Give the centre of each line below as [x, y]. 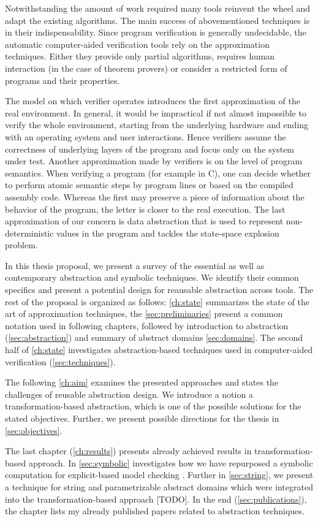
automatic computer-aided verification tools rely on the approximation [137, 44]
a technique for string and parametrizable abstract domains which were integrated [159, 486]
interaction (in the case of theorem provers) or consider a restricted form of [146, 68]
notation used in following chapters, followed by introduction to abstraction [147, 325]
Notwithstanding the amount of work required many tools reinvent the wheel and [158, 8]
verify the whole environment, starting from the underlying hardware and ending [157, 125]
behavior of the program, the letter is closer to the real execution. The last [145, 209]
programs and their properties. [62, 80]
